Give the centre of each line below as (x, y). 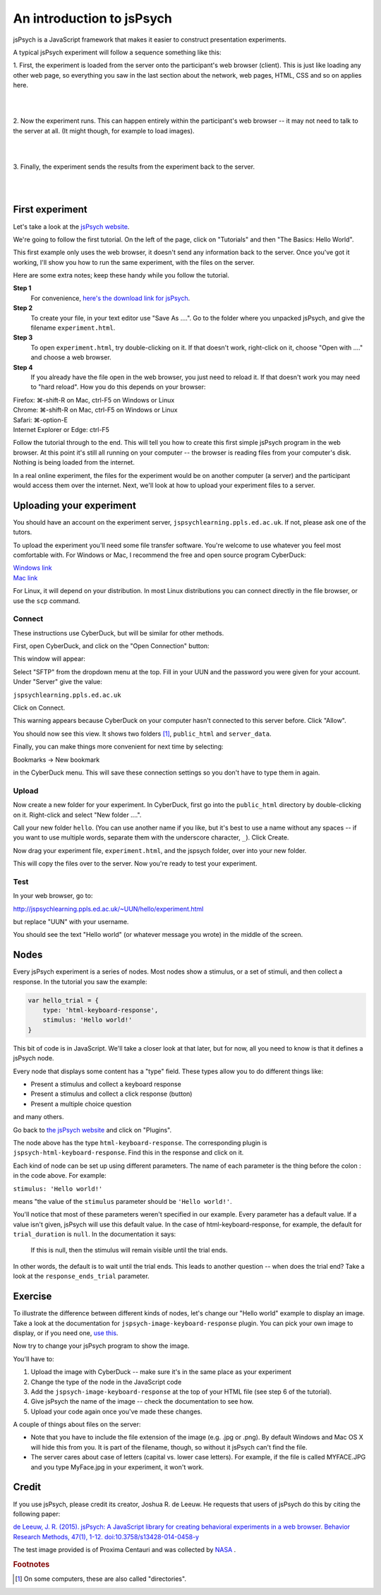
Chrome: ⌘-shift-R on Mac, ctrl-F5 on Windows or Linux (95, 410)
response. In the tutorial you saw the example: (80, 981)
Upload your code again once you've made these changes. (116, 1411)
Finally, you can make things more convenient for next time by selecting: (118, 747)
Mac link (25, 578)
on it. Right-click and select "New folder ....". (77, 815)
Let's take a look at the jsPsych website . (71, 227)
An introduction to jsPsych (92, 18)
